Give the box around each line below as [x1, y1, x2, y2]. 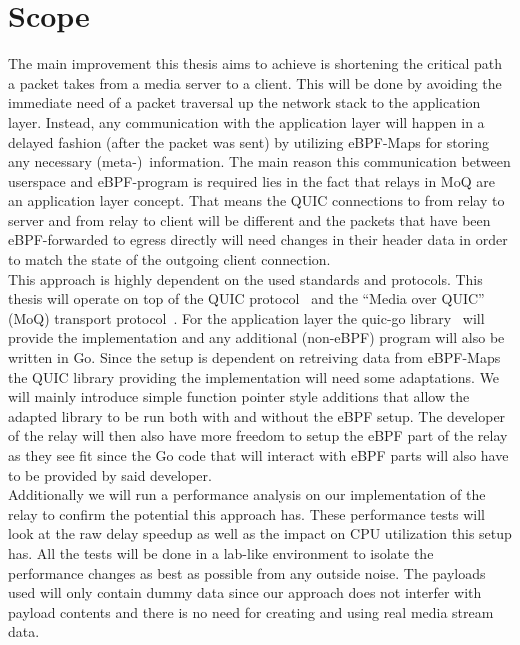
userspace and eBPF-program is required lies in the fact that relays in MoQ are [8, 170, 495, 191]
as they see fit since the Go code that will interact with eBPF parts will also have [8, 445, 509, 465]
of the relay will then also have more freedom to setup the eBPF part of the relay [8, 425, 508, 446]
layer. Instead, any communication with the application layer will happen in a [8, 111, 485, 132]
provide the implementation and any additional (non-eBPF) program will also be [8, 327, 505, 348]
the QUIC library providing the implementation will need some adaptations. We [8, 366, 500, 387]
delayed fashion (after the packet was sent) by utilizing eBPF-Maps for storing [8, 131, 489, 152]
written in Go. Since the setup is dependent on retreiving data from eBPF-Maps [8, 347, 501, 368]
